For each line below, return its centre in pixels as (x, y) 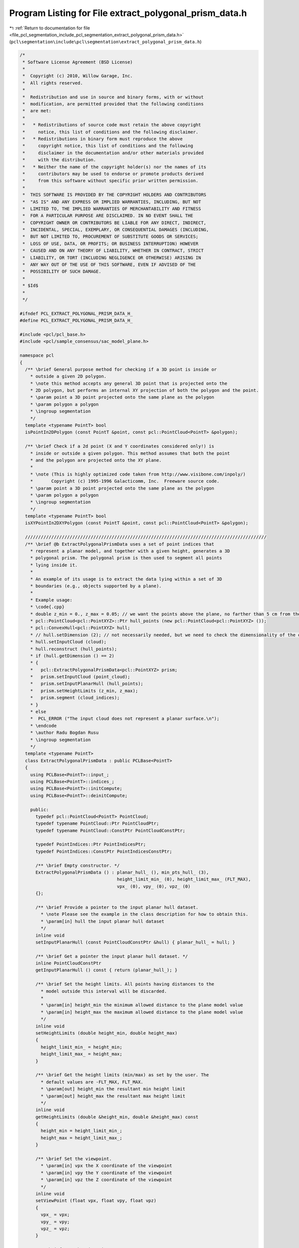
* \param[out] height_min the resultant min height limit (113, 1089)
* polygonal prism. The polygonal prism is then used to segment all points (126, 558)
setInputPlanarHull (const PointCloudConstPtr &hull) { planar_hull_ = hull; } (135, 942)
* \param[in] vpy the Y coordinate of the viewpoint (106, 1173)
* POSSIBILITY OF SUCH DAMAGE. (62, 272)
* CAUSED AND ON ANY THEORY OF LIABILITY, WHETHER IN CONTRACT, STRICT (113, 251)
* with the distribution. (60, 160)
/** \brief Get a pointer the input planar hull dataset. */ (112, 956)
